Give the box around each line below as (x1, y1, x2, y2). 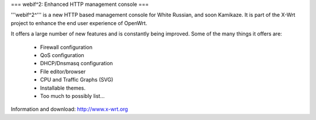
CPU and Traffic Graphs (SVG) (40, 76, 114, 83)
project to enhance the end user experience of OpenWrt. (11, 19, 147, 26)
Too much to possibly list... (40, 92, 105, 99)
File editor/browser (40, 68, 86, 75)
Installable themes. (40, 84, 86, 91)
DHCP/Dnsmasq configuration (40, 60, 114, 67)
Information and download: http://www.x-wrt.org (11, 105, 128, 113)
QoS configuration (40, 51, 84, 58)
